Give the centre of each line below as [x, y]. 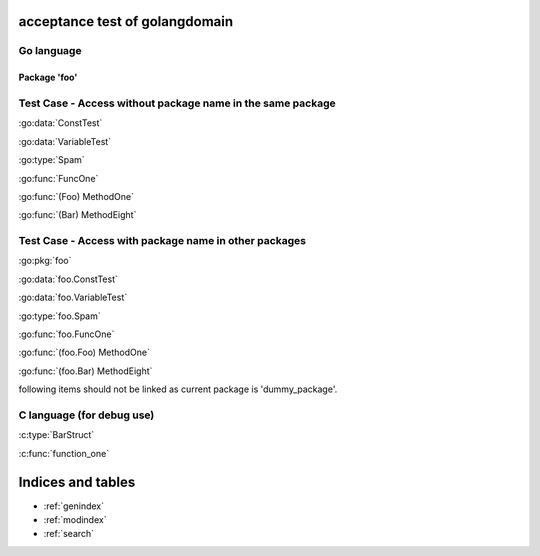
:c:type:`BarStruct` [56, 435]
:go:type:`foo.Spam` [59, 316]
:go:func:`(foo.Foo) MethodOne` [84, 352]
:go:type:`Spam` [51, 160]
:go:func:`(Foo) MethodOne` [76, 196]
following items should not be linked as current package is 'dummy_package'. [178, 389]
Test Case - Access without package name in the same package [177, 103]
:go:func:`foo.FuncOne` [66, 334]
